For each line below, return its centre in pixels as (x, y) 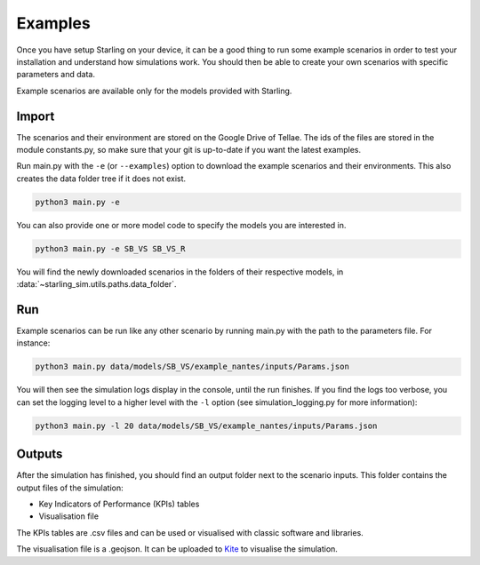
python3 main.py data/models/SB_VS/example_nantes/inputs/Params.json (192, 367)
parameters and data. (56, 75)
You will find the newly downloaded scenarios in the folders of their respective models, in (180, 272)
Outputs (40, 454)
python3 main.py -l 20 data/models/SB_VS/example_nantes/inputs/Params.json (206, 426)
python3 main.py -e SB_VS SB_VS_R (110, 248)
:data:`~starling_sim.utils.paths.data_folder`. (96, 284)
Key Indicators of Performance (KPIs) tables (119, 504)
